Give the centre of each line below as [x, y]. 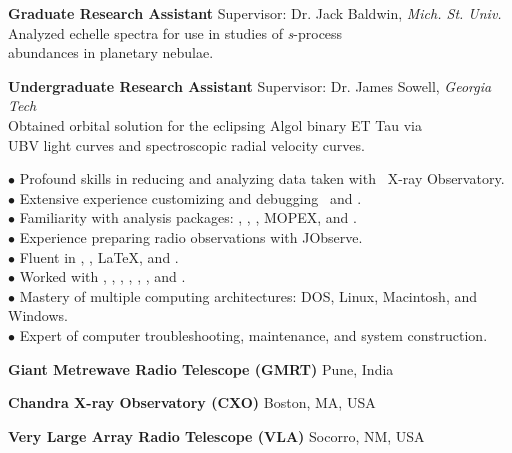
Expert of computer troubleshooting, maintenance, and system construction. [253, 334]
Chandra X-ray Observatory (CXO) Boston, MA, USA [192, 402]
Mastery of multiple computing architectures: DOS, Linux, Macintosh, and [248, 295]
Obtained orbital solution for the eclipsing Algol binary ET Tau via [215, 124]
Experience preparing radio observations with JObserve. [191, 236]
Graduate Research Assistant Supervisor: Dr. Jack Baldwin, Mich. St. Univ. [255, 13]
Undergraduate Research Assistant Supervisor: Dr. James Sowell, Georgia [250, 85]
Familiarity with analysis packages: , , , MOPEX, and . [188, 217]
